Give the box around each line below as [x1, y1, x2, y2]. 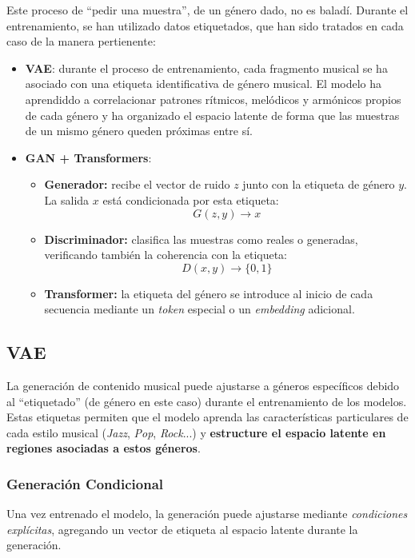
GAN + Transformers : [25, 149, 152, 165]
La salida [44, 191, 90, 208]
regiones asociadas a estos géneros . [6, 440, 201, 456]
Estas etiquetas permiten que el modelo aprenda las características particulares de [6, 409, 409, 425]
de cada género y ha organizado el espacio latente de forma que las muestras [25, 106, 400, 123]
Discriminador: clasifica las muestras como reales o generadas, [44, 230, 358, 247]
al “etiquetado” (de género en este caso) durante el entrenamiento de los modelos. [6, 393, 407, 409]
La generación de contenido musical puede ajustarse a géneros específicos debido [6, 377, 400, 394]
